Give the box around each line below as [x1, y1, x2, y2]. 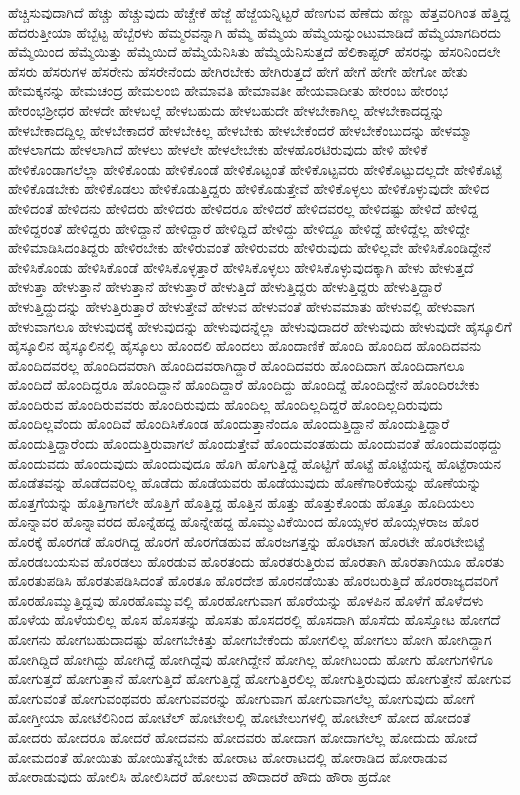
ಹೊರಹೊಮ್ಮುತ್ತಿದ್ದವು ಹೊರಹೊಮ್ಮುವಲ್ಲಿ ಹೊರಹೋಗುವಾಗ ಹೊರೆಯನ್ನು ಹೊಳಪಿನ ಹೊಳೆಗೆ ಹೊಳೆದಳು [8, 589, 484, 610]
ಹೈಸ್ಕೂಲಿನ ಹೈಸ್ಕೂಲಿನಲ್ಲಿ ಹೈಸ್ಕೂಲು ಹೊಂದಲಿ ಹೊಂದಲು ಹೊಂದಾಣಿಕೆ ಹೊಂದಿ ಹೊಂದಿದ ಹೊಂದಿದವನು [8, 335, 482, 356]
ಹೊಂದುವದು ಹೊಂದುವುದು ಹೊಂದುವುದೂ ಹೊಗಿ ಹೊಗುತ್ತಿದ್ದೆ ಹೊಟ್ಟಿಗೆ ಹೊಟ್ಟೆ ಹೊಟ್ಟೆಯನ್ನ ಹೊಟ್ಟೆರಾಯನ [8, 452, 502, 473]
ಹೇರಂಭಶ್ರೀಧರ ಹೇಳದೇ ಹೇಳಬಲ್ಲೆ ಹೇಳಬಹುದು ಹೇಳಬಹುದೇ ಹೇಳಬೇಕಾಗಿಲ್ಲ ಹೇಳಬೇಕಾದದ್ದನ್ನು [8, 99, 445, 120]
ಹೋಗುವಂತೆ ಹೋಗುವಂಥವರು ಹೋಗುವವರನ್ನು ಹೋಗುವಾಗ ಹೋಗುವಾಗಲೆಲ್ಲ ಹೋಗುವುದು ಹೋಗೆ [8, 687, 475, 708]
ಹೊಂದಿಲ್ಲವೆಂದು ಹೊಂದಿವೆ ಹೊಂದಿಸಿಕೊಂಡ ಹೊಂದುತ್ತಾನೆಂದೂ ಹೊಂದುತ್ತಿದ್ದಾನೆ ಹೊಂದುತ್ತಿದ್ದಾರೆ [8, 413, 450, 434]
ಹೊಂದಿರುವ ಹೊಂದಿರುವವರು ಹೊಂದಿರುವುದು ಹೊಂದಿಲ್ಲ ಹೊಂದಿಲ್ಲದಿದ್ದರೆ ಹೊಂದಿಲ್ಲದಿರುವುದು [8, 393, 443, 414]
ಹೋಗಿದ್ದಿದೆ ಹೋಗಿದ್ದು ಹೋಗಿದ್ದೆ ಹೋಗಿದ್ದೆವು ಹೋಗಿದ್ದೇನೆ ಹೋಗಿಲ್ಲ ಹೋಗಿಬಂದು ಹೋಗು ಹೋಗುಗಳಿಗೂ [8, 648, 494, 669]
